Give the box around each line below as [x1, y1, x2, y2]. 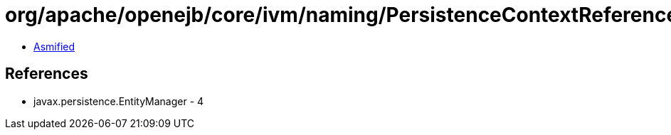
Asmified [33, 40, 75, 53]
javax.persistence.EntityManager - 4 [33, 94, 204, 107]
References [5, 65, 88, 83]
